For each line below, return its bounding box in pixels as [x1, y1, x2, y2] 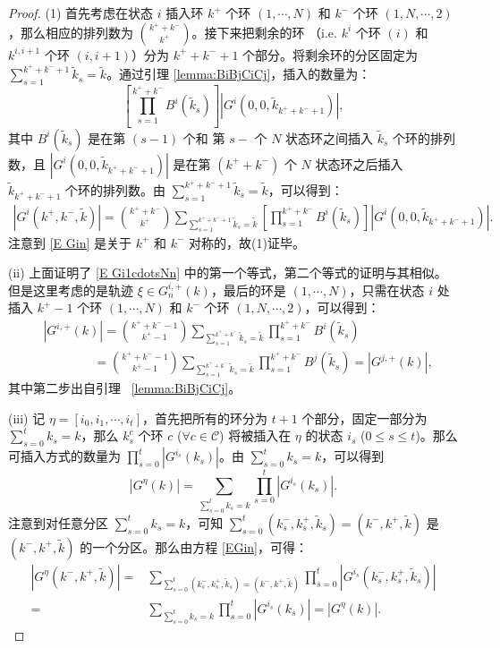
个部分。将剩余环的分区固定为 [242, 45, 419, 64]
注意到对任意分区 [8, 513, 108, 532]
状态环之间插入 [285, 128, 374, 147]
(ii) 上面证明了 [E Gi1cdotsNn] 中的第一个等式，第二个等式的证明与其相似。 [8, 263, 447, 282]
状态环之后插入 [315, 154, 403, 173]
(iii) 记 [8, 408, 46, 427]
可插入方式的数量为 [8, 447, 121, 465]
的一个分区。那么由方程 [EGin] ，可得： [80, 537, 308, 556]
